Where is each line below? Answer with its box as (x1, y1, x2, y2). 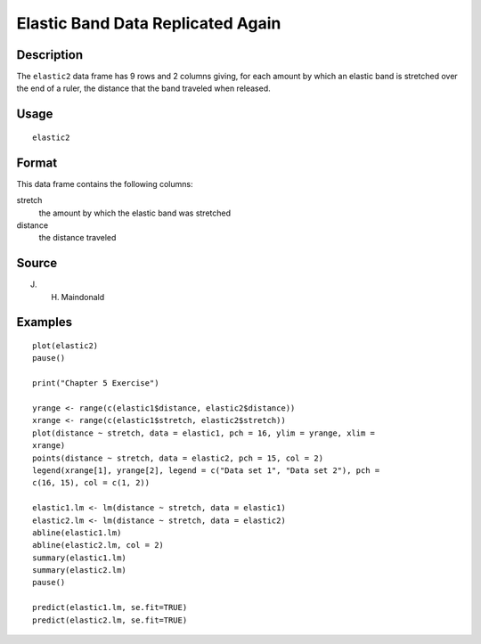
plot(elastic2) (32, 341, 99, 351)
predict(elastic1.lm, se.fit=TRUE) (32, 602, 188, 613)
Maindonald (61, 291, 105, 302)
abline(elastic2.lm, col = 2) (32, 540, 165, 550)
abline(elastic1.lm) (32, 527, 122, 538)
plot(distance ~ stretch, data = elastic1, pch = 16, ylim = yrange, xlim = (32, 428, 376, 438)
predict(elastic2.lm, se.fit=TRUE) (32, 615, 188, 625)
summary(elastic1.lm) (32, 552, 126, 563)
